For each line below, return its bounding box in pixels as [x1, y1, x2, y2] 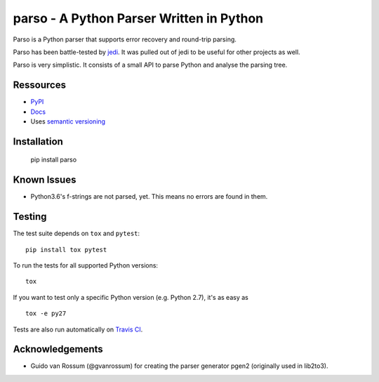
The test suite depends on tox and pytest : [13, 229, 140, 238]
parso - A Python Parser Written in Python [13, 11, 264, 26]
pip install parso [30, 155, 77, 164]
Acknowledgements [13, 343, 103, 355]
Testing [13, 211, 47, 223]
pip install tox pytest [25, 246, 107, 253]
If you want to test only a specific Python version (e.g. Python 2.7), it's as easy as [13, 293, 248, 301]
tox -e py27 [25, 310, 67, 317]
